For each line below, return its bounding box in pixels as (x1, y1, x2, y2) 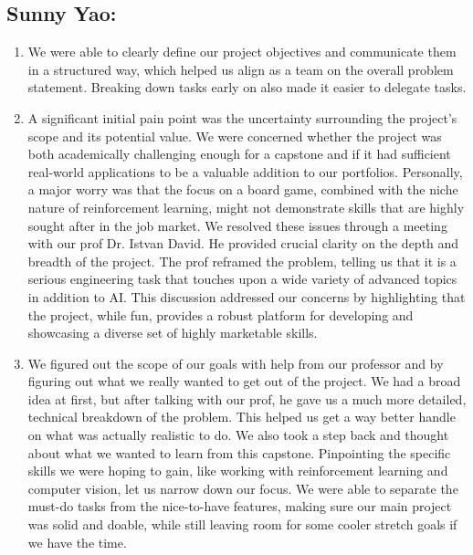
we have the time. (27, 532, 127, 551)
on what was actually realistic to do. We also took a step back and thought (27, 425, 449, 445)
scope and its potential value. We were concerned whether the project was (27, 126, 442, 145)
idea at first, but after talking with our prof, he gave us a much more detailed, (27, 389, 467, 408)
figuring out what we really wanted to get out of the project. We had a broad (27, 372, 461, 391)
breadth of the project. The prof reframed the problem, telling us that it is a (27, 251, 457, 270)
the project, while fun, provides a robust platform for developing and (27, 305, 414, 324)
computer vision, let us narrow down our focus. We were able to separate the (27, 478, 458, 497)
